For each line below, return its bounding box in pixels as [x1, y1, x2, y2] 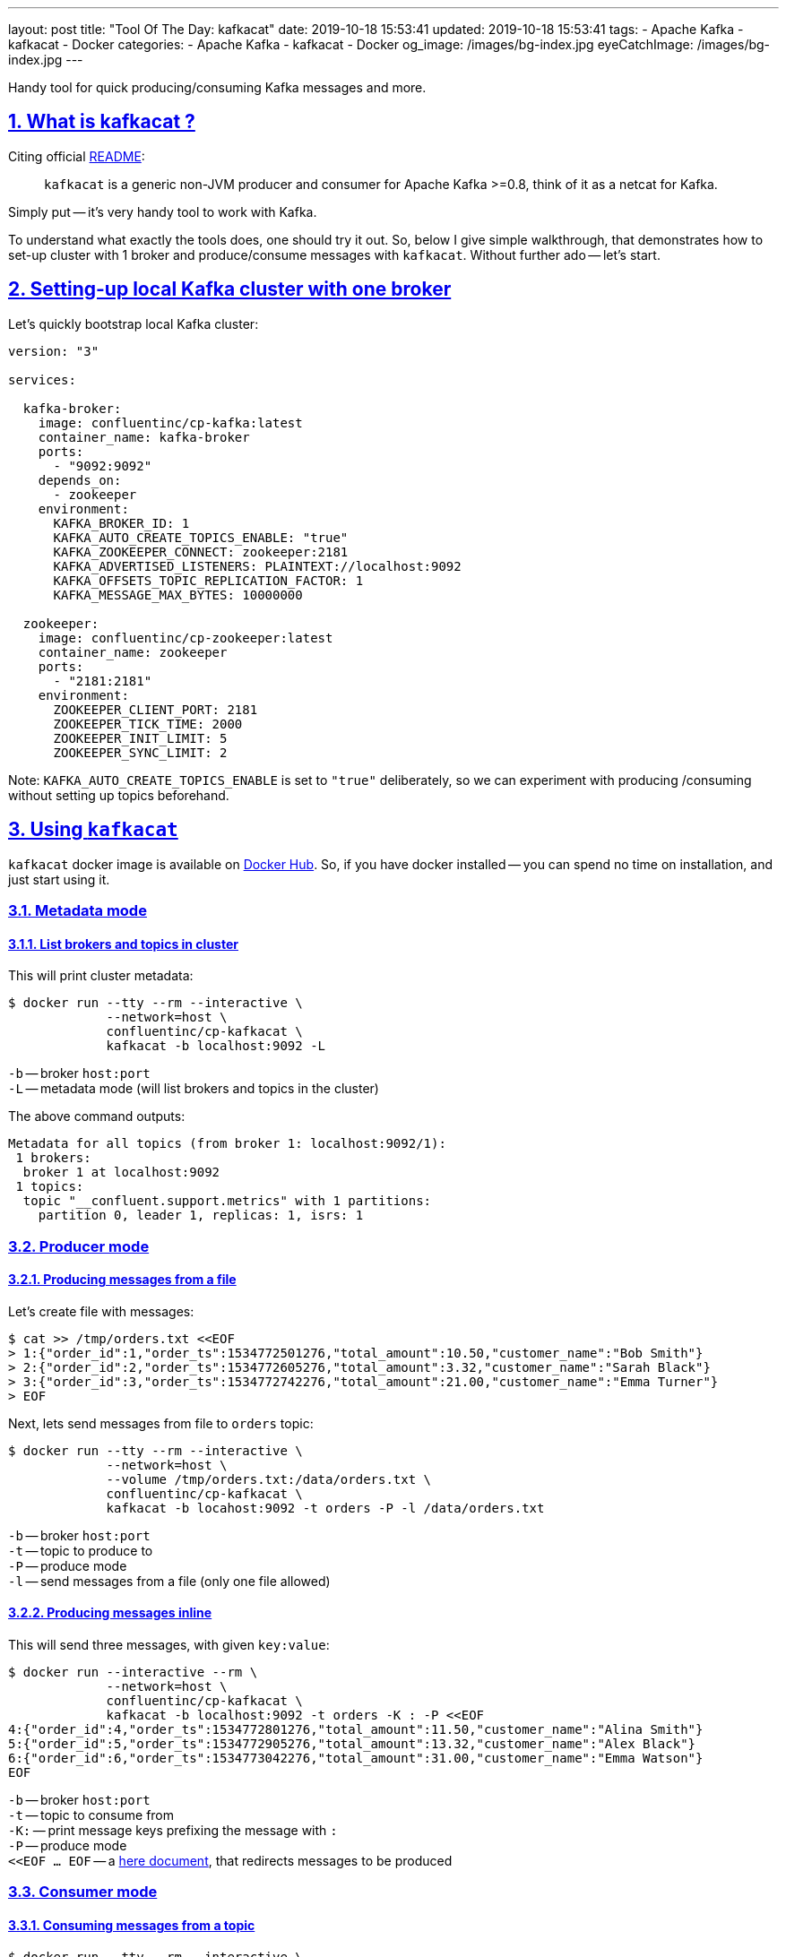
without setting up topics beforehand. [8, 787, 229, 803]
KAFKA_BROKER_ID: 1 [53, 515, 190, 530]
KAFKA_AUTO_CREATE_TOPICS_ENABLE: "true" [53, 530, 349, 545]
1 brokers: [15, 1151, 91, 1166]
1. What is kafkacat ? [8, 110, 195, 134]
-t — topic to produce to [8, 1542, 153, 1558]
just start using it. [8, 871, 110, 887]
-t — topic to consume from [8, 1806, 175, 1823]
